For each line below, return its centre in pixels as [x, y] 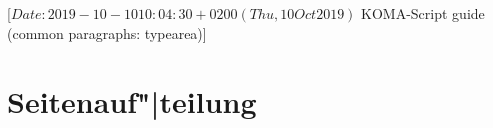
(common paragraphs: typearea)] [107, 32]
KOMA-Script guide [423, 13]
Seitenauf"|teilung [132, 101]
